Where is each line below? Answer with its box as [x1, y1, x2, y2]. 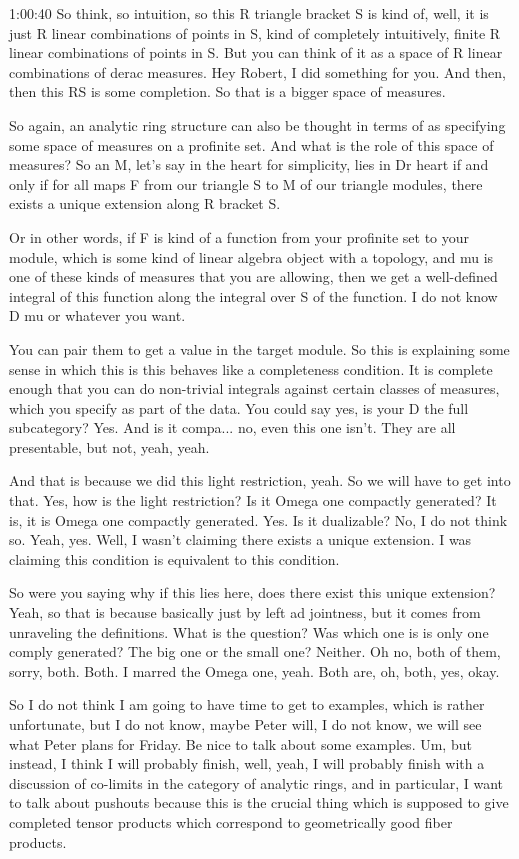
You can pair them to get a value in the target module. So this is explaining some [9, 338, 510, 359]
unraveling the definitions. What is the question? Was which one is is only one [9, 621, 489, 642]
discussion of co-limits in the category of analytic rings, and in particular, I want [9, 772, 504, 793]
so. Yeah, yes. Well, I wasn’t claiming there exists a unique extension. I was [9, 529, 472, 550]
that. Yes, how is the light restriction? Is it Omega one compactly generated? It [9, 490, 497, 511]
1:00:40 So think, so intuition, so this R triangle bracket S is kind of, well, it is [9, 3, 489, 23]
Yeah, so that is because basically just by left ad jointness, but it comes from [9, 602, 481, 623]
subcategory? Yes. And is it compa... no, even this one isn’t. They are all [9, 417, 456, 438]
